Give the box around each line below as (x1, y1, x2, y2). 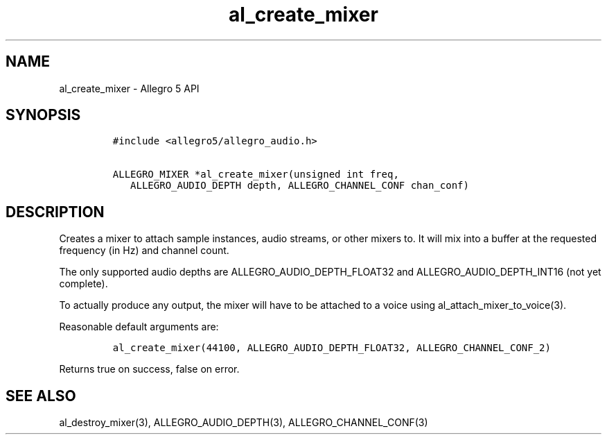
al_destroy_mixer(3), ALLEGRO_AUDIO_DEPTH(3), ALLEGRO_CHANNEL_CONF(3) (59, 416, 428, 429)
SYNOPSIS (6, 106, 81, 124)
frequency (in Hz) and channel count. (59, 244, 229, 257)
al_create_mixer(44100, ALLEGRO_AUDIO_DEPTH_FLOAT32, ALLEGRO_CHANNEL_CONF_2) (112, 342, 551, 354)
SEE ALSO (6, 387, 76, 405)
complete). (59, 278, 108, 290)
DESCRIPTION (6, 203, 105, 221)
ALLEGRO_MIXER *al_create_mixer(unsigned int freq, (112, 169, 399, 180)
